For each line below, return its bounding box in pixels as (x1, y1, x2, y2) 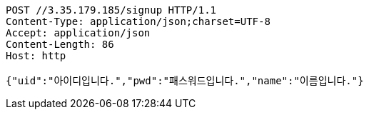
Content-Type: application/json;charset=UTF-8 (6, 16, 271, 27)
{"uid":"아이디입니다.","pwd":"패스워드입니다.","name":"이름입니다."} (6, 75, 364, 86)
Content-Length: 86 (6, 39, 114, 50)
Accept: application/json (6, 27, 151, 39)
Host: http (6, 50, 66, 61)
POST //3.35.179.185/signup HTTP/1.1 (6, 4, 217, 16)
